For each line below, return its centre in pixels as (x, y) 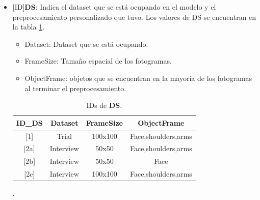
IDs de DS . (104, 105)
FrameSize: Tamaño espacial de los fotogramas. (98, 61)
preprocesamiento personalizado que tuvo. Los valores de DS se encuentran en (134, 17)
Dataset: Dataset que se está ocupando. (86, 44)
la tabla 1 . (29, 27)
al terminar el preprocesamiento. (75, 88)
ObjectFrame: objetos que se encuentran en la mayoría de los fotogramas (138, 78)
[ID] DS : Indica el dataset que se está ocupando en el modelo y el (114, 7)
